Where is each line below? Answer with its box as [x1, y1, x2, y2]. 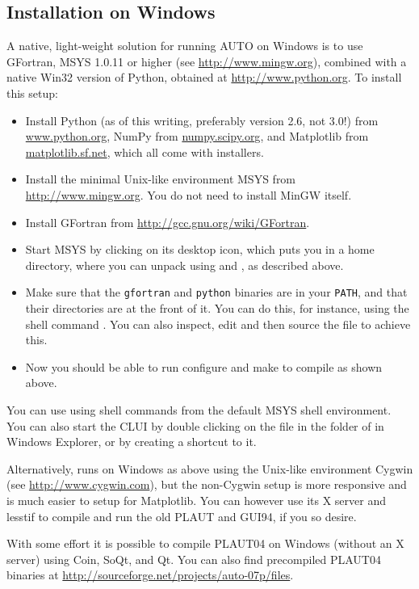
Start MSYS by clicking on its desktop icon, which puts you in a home [25, 241, 375, 258]
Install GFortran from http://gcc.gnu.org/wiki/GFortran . [25, 213, 310, 230]
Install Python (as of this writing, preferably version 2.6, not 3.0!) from [25, 111, 379, 128]
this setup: [6, 84, 58, 101]
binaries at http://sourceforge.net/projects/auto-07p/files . [6, 566, 294, 583]
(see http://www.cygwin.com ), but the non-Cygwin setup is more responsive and [6, 476, 407, 493]
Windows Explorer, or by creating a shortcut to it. [6, 433, 257, 450]
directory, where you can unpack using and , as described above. [25, 256, 344, 273]
